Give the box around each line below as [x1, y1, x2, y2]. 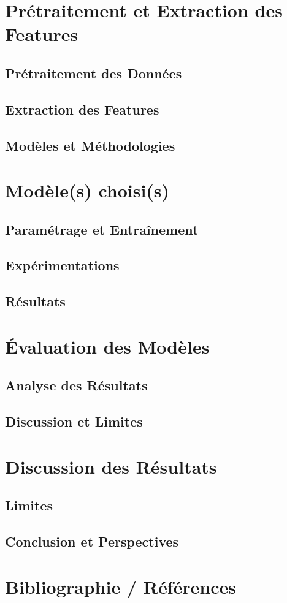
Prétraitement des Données [5, 63, 182, 82]
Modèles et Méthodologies [5, 135, 175, 154]
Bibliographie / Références [5, 574, 236, 599]
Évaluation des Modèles [5, 333, 210, 358]
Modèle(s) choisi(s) [5, 178, 170, 203]
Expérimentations [5, 256, 120, 275]
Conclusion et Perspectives [5, 532, 179, 551]
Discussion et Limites [5, 412, 143, 431]
